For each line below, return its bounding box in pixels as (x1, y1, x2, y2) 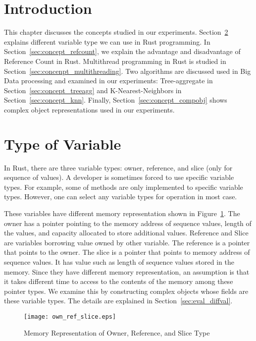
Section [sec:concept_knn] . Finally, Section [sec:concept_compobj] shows (4, 95, 227, 105)
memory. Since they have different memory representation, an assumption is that (4, 266, 250, 277)
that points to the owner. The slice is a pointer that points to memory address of (4, 247, 250, 257)
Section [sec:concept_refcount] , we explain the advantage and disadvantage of (4, 46, 241, 57)
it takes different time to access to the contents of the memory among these (4, 276, 233, 286)
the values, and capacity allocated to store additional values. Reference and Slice (4, 227, 249, 238)
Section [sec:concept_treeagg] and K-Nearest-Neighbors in (4, 85, 182, 95)
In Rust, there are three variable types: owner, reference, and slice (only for (4, 162, 233, 172)
